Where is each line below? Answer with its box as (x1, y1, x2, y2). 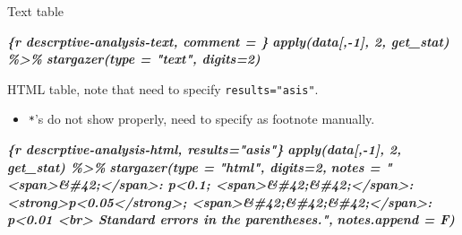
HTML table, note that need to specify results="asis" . (7, 79, 319, 98)
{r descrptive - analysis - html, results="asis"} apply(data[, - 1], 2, (7, 140, 401, 159)
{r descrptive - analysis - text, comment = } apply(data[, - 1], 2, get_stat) (7, 31, 449, 50)
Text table (7, 2, 64, 20)
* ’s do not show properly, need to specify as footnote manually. (28, 109, 375, 128)
